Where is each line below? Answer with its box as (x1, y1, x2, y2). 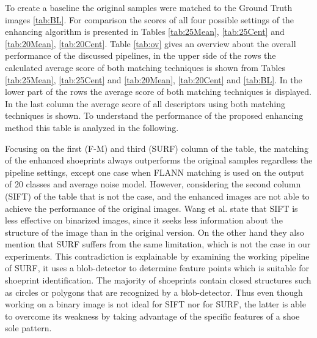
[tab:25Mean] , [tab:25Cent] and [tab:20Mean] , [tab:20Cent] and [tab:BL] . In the (5, 73, 302, 86)
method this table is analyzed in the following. (5, 121, 179, 133)
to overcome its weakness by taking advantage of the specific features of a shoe (5, 309, 300, 322)
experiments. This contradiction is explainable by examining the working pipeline (5, 249, 310, 262)
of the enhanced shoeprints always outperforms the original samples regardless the (5, 154, 313, 167)
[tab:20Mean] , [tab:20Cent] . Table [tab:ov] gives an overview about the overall (5, 37, 296, 50)
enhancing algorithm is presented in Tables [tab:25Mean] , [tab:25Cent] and (5, 25, 285, 38)
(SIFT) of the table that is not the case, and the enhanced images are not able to (5, 189, 310, 202)
